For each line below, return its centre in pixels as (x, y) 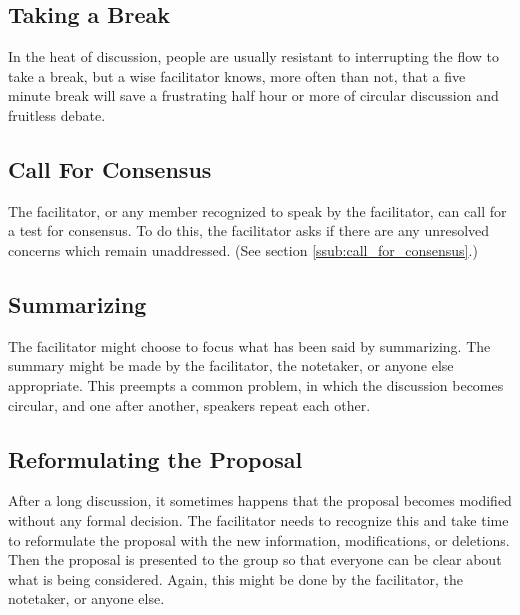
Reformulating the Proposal (155, 458)
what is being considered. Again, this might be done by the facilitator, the (235, 578)
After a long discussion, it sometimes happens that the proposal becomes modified (260, 500)
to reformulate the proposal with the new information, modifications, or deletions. (259, 539)
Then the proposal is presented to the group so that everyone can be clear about (255, 559)
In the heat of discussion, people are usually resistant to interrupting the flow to (254, 56)
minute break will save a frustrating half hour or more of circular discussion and (253, 95)
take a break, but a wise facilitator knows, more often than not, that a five (237, 75)
